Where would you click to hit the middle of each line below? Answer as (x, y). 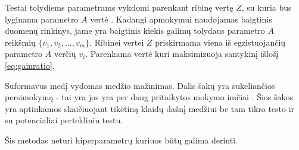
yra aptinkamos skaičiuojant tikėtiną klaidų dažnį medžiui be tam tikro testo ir (150, 108)
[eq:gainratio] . (30, 65)
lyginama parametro (42, 19)
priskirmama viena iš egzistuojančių (220, 42)
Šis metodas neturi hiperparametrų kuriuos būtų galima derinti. (121, 140)
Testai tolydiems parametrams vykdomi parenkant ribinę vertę (119, 7)
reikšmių (20, 42)
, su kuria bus (267, 7)
